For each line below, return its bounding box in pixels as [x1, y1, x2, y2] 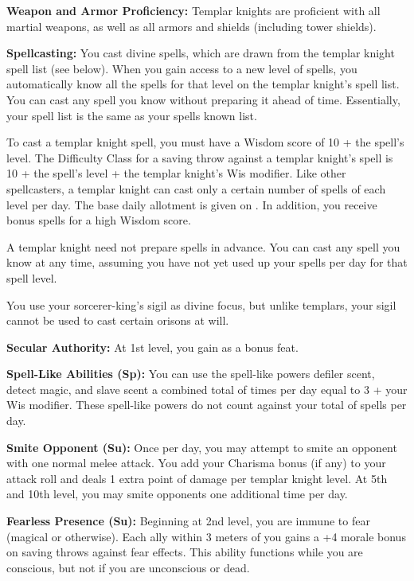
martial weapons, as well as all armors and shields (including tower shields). [6, 18, 377, 34]
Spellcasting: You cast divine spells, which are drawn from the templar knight [6, 45, 395, 61]
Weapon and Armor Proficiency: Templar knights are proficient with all [6, 2, 381, 18]
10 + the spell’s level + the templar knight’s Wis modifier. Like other [6, 165, 346, 181]
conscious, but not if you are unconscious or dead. [6, 559, 250, 575]
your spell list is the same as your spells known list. [6, 107, 257, 123]
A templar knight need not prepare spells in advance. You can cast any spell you [6, 238, 400, 255]
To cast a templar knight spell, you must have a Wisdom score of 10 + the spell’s [6, 134, 404, 150]
